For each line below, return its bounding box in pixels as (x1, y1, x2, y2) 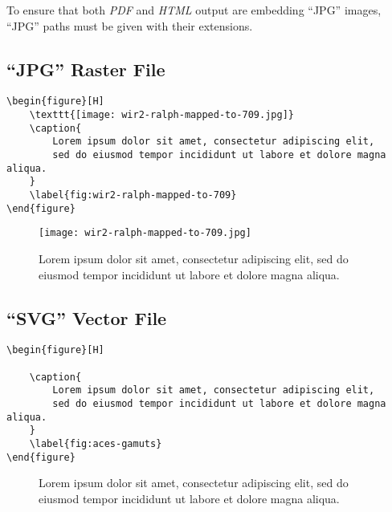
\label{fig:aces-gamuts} (29, 437, 162, 449)
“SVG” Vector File (6, 305, 167, 330)
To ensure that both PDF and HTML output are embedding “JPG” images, (6, 2, 382, 18)
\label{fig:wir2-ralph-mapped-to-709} (29, 189, 237, 201)
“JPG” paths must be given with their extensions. (6, 17, 253, 34)
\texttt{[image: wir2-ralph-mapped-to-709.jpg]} (29, 109, 294, 121)
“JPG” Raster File (6, 56, 165, 81)
